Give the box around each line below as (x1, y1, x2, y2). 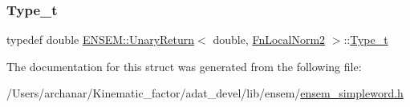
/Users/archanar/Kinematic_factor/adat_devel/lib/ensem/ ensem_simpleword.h (6, 85, 404, 101)
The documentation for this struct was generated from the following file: (6, 57, 362, 74)
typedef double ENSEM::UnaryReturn (6, 31, 195, 48)
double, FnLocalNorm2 (213, 31, 326, 48)
